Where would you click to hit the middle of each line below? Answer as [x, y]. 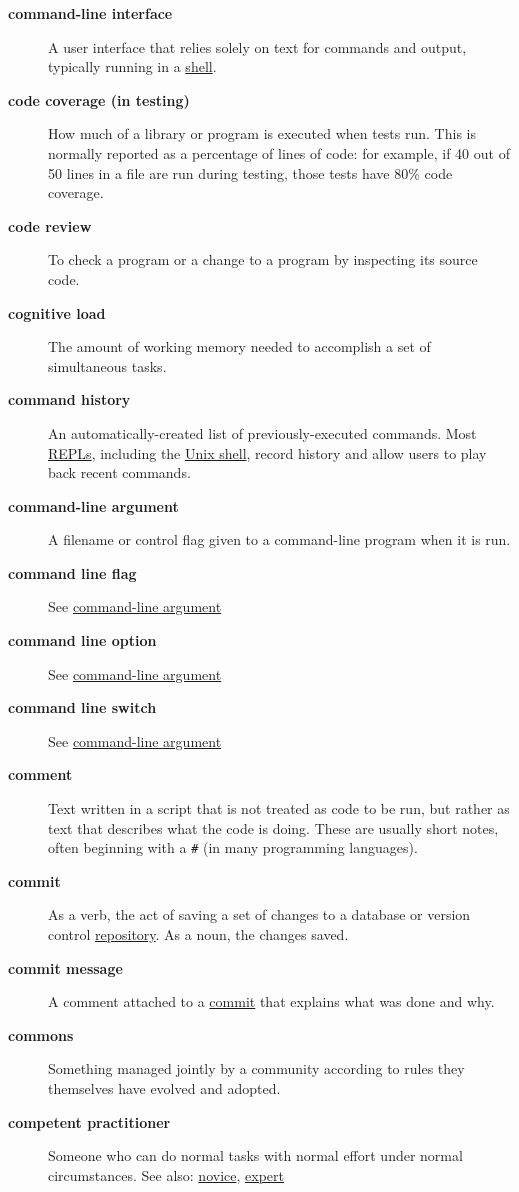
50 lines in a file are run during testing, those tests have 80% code [250, 172]
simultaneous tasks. [107, 365]
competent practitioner [89, 1121]
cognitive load [57, 312]
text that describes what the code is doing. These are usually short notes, [273, 827]
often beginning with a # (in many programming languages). [233, 847]
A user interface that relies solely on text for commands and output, [257, 46]
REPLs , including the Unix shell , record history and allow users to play [267, 452]
